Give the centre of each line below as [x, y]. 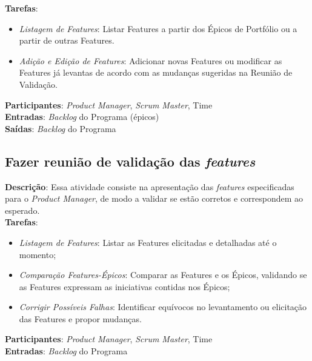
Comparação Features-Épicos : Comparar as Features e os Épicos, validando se [163, 275]
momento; [38, 254]
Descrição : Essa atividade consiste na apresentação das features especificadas [150, 186]
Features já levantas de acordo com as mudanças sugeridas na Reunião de [156, 72]
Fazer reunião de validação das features [130, 161]
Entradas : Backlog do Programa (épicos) [82, 117]
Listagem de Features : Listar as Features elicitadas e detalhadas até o [148, 242]
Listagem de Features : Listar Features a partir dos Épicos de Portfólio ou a [158, 28]
